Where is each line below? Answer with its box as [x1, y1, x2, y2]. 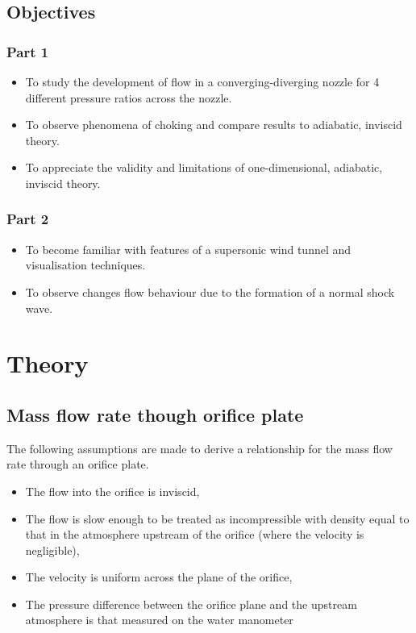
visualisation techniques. [25, 256, 146, 273]
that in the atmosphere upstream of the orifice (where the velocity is [25, 526, 364, 543]
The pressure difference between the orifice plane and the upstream [25, 595, 357, 612]
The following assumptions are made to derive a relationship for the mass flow [6, 439, 393, 456]
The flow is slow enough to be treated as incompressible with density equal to [25, 510, 410, 527]
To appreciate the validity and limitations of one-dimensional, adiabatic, [25, 159, 383, 176]
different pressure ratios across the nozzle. [25, 89, 232, 106]
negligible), [25, 541, 80, 558]
